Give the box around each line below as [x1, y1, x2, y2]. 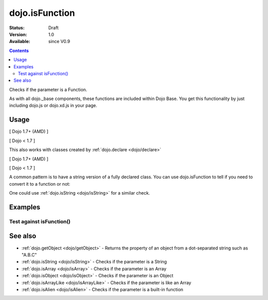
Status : [9, 25, 25, 31]
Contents [9, 48, 29, 53]
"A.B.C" [21, 251, 37, 257]
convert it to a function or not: [9, 181, 70, 187]
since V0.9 [48, 39, 70, 45]
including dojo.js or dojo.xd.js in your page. [9, 102, 98, 108]
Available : [9, 39, 31, 45]
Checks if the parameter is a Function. [9, 87, 87, 93]
